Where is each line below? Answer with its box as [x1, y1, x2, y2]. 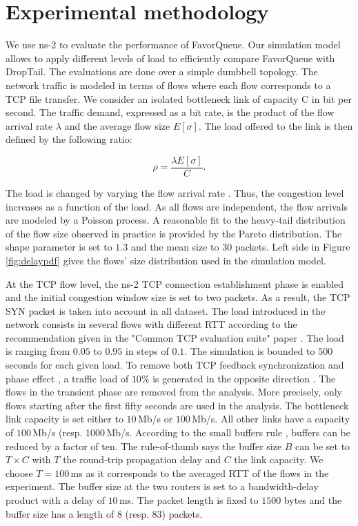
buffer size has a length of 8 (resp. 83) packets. [6, 506, 203, 520]
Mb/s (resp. [32, 425, 83, 440]
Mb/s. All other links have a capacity [192, 411, 350, 426]
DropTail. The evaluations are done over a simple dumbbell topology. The [6, 64, 318, 79]
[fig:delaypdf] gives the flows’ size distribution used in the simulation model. [6, 253, 326, 267]
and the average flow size [64, 118, 170, 133]
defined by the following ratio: [6, 132, 132, 146]
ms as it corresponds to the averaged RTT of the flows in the [70, 465, 329, 480]
